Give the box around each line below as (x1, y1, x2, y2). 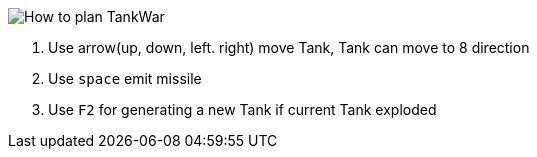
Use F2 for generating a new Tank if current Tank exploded (48, 101, 437, 118)
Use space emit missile (48, 70, 202, 87)
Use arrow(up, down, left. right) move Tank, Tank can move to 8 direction (48, 39, 530, 56)
